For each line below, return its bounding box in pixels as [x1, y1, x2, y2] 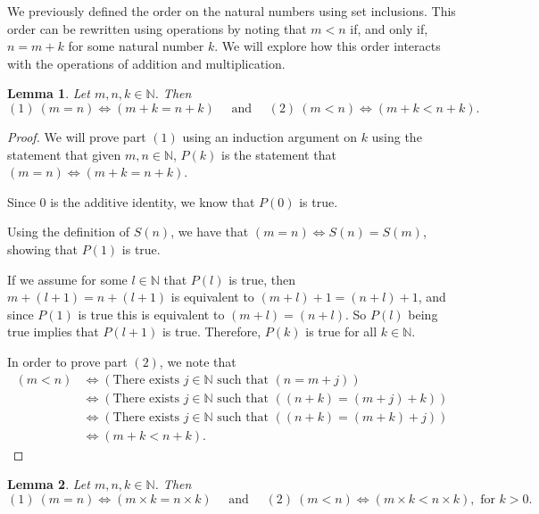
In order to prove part [7, 352, 128, 370]
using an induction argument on [182, 127, 358, 145]
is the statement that [221, 145, 336, 163]
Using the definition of [7, 222, 129, 241]
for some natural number [68, 37, 204, 55]
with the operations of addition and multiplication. [7, 54, 286, 72]
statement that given [7, 145, 121, 163]
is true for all [305, 322, 377, 341]
